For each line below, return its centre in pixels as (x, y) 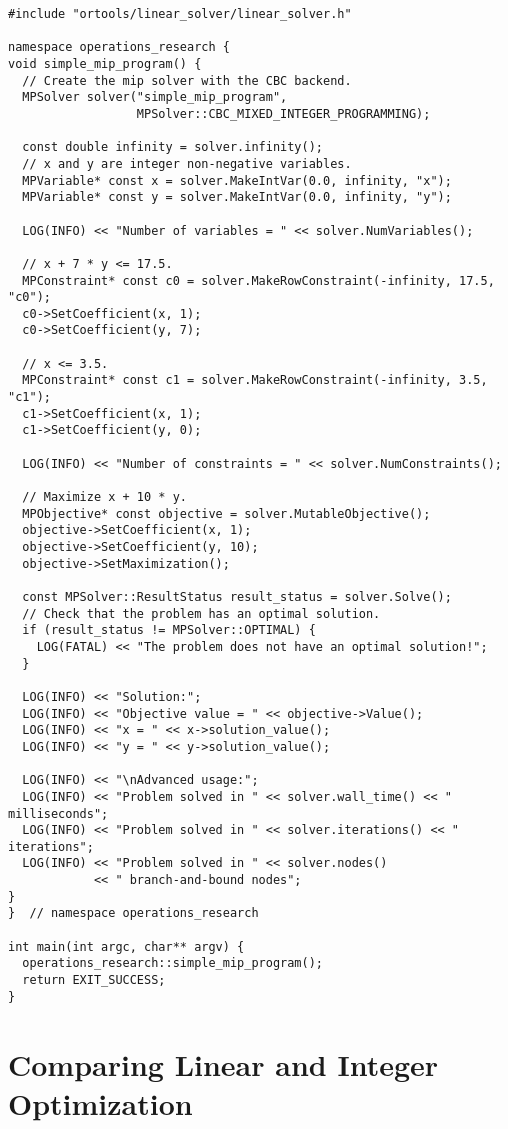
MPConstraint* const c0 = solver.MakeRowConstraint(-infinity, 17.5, (258, 280)
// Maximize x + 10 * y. (104, 497)
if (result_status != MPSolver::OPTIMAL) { (169, 630)
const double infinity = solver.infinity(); (172, 147)
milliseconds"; (58, 813)
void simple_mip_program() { (105, 63)
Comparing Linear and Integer (223, 1063)
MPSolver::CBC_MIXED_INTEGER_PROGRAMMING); (283, 113)
